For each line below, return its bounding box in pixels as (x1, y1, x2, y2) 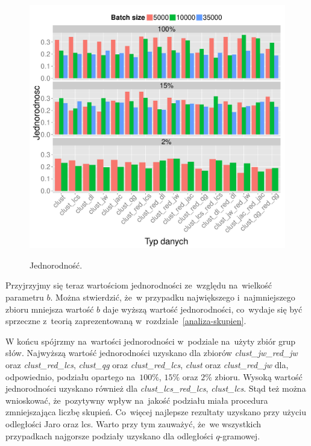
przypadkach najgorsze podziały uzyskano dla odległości (5, 429, 213, 442)
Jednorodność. (30, 258, 83, 271)
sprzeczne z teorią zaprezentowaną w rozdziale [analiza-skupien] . (5, 314, 247, 327)
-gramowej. (219, 429, 260, 442)
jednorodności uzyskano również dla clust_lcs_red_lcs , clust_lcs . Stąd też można (5, 382, 306, 395)
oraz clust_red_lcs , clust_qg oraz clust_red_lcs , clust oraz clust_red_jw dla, (5, 358, 289, 371)
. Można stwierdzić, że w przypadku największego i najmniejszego (50, 291, 295, 304)
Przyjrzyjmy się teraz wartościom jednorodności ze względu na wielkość (5, 279, 272, 291)
